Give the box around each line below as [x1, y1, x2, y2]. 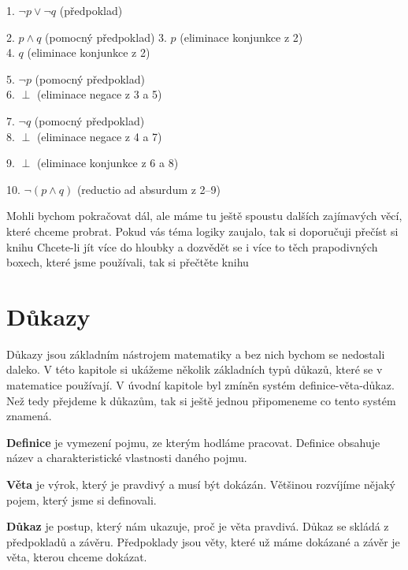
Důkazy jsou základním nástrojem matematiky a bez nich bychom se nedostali [6, 345, 385, 362]
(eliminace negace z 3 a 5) [36, 86, 162, 102]
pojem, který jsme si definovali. [6, 491, 157, 508]
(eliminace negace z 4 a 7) [36, 128, 162, 144]
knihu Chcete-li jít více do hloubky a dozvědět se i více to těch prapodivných [6, 238, 378, 255]
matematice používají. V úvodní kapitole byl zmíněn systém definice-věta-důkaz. [6, 377, 395, 393]
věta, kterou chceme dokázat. [6, 549, 147, 565]
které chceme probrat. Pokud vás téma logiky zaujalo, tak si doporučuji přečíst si [6, 222, 399, 239]
